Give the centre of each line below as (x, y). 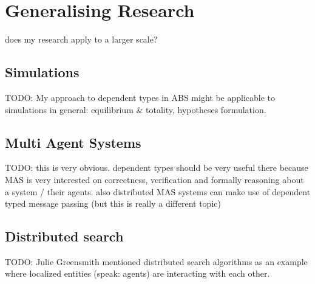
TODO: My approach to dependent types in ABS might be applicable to (140, 97)
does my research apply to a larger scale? (81, 39)
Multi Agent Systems (73, 142)
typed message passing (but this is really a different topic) (113, 203)
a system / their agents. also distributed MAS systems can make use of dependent (158, 191)
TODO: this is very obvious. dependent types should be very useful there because (157, 168)
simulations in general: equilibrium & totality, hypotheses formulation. (136, 109)
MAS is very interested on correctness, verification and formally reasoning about (154, 179)
